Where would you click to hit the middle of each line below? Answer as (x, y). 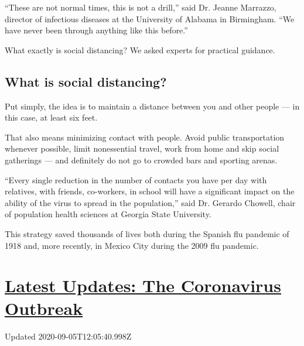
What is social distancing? (86, 81)
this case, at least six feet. (51, 117)
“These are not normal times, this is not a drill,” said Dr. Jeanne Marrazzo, (141, 7)
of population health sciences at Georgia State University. (108, 214)
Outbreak (44, 308)
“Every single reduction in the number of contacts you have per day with (136, 179)
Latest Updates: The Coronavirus (143, 285)
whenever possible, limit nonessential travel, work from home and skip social (142, 148)
